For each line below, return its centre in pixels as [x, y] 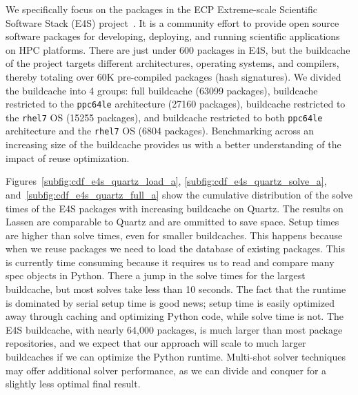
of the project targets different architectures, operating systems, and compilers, [172, 63]
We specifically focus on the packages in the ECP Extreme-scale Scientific [162, 9]
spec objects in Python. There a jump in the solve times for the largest [156, 275]
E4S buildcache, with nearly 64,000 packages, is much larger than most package [174, 329]
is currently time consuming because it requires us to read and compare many [170, 262]
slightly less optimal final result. [73, 384]
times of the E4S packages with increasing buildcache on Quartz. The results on [175, 208]
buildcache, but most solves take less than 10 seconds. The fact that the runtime [176, 289]
